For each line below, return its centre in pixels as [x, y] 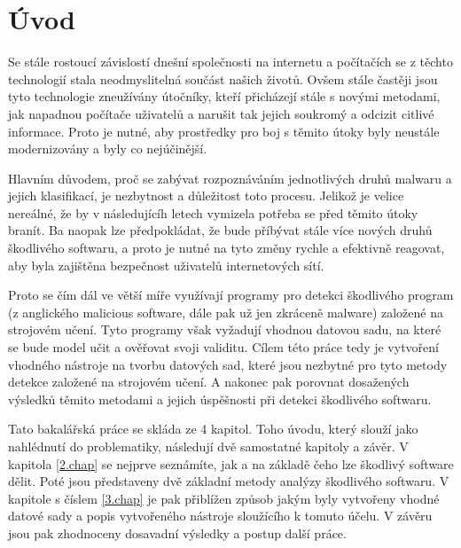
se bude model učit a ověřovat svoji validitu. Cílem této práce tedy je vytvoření [223, 347]
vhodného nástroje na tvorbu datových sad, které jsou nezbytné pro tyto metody [228, 364]
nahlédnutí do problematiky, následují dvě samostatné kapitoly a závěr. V [208, 446]
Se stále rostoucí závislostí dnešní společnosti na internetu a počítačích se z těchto [230, 62]
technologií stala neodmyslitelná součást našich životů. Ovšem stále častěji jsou [223, 78]
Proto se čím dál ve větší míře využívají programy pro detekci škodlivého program [231, 295]
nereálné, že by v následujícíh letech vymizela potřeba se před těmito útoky [213, 212]
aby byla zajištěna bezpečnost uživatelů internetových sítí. [166, 265]
